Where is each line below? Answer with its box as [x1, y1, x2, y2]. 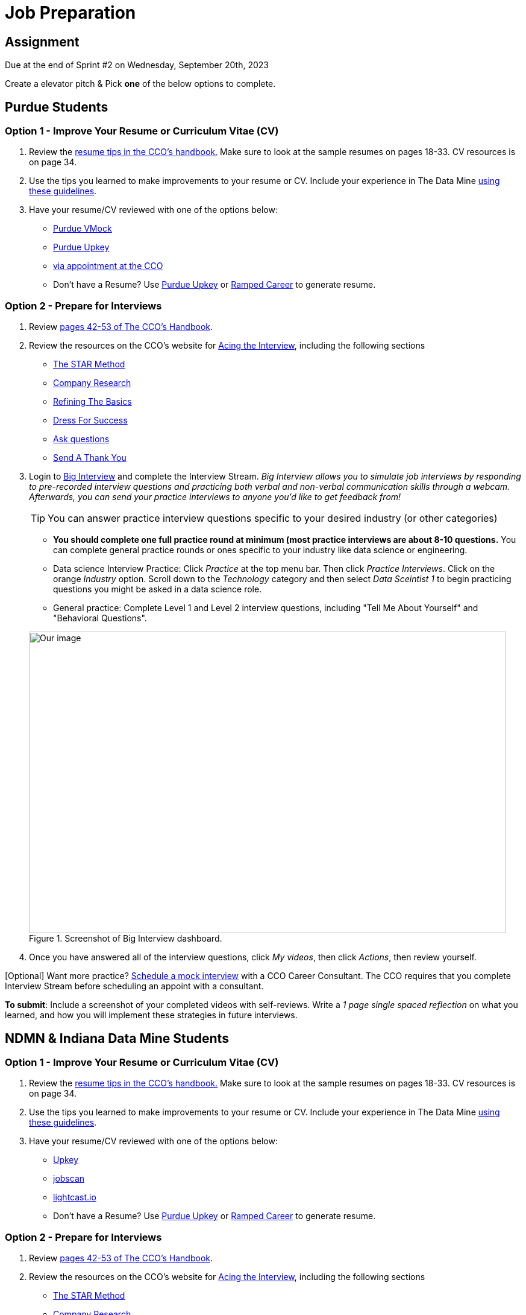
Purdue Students [5, 99, 108, 115]
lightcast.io [53, 1192, 96, 1203]
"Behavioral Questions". [53, 613, 147, 624]
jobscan [53, 1173, 85, 1184]
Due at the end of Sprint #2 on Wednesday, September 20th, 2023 [5, 60, 269, 71]
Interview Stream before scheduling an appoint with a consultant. [5, 981, 264, 992]
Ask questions [53, 434, 110, 445]
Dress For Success [53, 415, 128, 426]
